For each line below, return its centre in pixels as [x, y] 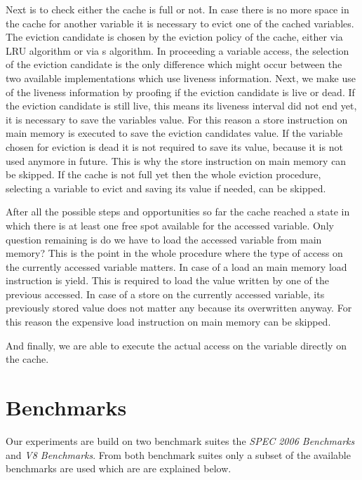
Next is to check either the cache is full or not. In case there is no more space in [177, 9]
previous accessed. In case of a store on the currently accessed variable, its [165, 294]
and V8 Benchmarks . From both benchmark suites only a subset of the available [178, 454]
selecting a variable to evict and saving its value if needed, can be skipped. [166, 188]
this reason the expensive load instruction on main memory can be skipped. [168, 322]
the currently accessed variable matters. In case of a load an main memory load [176, 266]
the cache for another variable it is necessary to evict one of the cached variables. [180, 23]
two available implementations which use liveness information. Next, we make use [181, 78]
